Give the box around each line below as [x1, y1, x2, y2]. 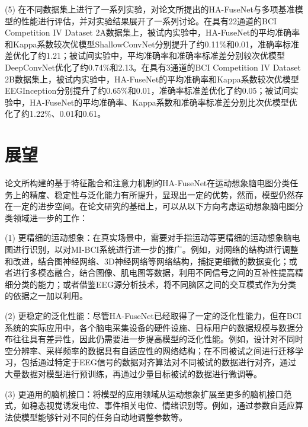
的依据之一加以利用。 [5, 289, 88, 302]
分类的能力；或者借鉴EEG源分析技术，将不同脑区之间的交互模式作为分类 [12, 278, 297, 290]
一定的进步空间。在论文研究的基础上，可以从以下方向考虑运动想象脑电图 [12, 200, 295, 212]
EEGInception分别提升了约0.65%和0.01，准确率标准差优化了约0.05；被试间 [5, 84, 290, 97]
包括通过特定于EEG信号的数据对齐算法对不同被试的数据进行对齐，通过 [21, 356, 297, 368]
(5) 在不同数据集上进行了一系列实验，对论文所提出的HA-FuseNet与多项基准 [5, 3, 295, 15]
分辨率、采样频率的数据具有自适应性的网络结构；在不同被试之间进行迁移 [12, 344, 295, 356]
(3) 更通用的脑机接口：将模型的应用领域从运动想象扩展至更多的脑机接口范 [5, 387, 292, 400]
